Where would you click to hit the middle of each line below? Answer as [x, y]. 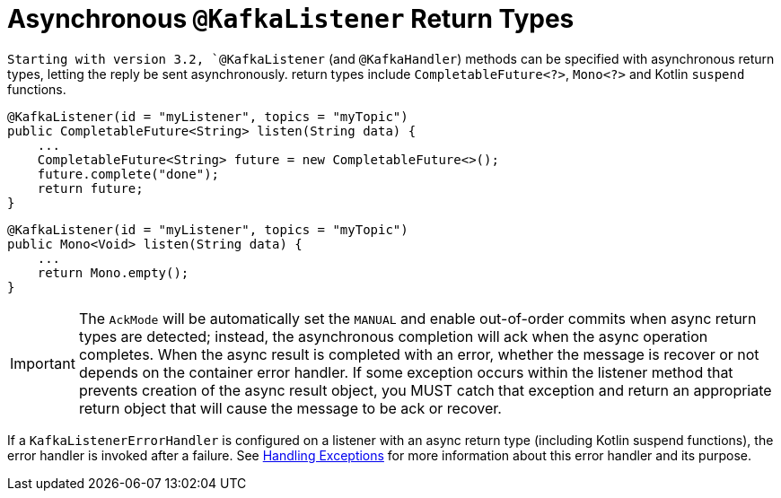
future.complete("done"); [128, 174]
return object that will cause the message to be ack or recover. [290, 408]
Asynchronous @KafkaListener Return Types [291, 19]
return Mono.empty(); [113, 272]
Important [43, 363]
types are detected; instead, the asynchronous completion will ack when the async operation [393, 336]
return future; [90, 188]
